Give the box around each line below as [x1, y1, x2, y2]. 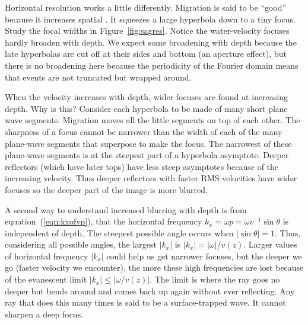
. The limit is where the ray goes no [150, 273, 280, 285]
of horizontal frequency [5, 249, 88, 262]
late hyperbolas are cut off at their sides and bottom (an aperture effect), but [5, 47, 287, 60]
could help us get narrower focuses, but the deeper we [106, 249, 302, 262]
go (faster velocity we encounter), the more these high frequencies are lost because [5, 261, 304, 274]
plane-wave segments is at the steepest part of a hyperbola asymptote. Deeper [5, 149, 289, 161]
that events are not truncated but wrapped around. [5, 70, 192, 83]
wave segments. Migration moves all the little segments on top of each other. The [5, 114, 300, 126]
